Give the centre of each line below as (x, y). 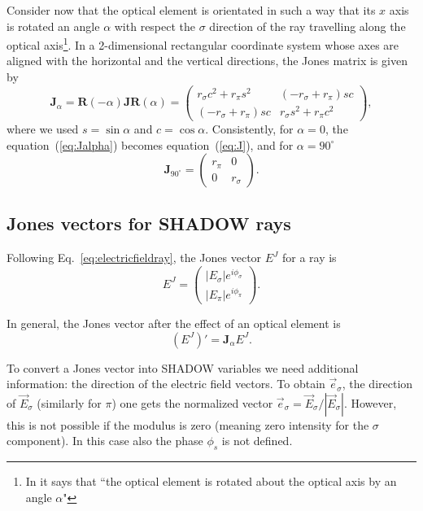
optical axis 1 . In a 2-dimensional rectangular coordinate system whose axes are (203, 44)
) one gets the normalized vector (192, 402)
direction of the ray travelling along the (307, 26)
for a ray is (309, 258)
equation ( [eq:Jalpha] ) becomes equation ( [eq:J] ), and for (150, 144)
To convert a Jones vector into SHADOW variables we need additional (183, 367)
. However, (370, 402)
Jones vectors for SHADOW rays (149, 223)
